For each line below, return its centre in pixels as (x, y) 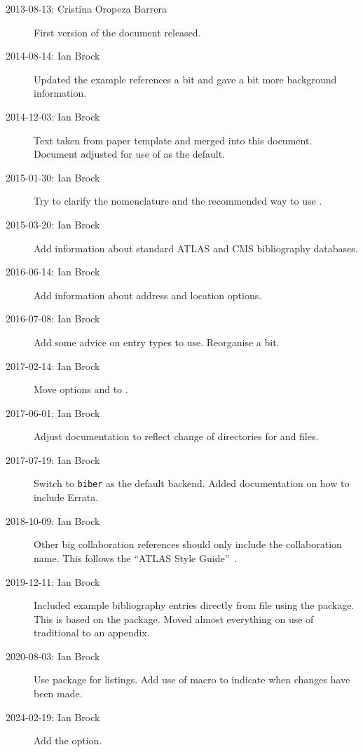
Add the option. (68, 740)
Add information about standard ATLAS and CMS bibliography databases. (196, 248)
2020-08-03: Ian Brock (53, 656)
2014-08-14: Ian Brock (53, 56)
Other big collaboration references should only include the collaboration (188, 544)
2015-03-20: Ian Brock (53, 224)
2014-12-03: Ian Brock (53, 116)
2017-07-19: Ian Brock (53, 459)
